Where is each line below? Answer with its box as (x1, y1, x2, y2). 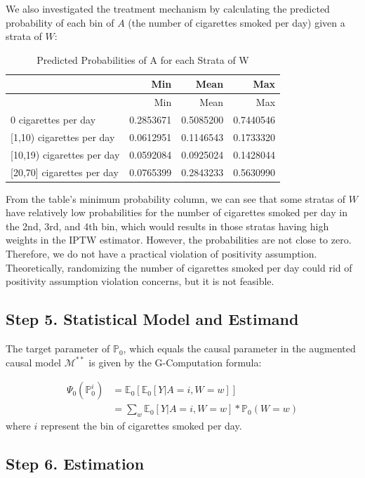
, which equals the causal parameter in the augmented (123, 341, 356, 356)
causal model (6, 354, 62, 369)
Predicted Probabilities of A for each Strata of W (36, 52, 249, 67)
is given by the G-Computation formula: (88, 354, 262, 369)
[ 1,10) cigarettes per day (11, 129, 115, 144)
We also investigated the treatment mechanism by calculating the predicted (6, 1, 330, 15)
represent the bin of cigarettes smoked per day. (40, 418, 242, 433)
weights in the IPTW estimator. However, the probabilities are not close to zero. (6, 232, 352, 247)
